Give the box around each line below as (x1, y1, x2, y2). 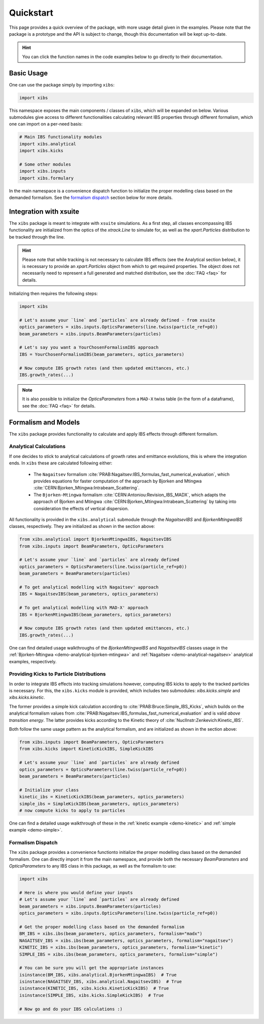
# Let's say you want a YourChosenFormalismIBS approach (19, 345, 159, 350)
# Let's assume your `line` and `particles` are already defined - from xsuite (19, 317, 216, 323)
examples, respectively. (9, 658, 57, 664)
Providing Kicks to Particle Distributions (9, 671, 106, 677)
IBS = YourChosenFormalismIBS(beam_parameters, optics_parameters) (19, 351, 185, 357)
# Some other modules (19, 161, 71, 167)
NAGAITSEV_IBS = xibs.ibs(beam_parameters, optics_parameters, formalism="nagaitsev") (19, 937, 234, 943)
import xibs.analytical (19, 141, 77, 147)
